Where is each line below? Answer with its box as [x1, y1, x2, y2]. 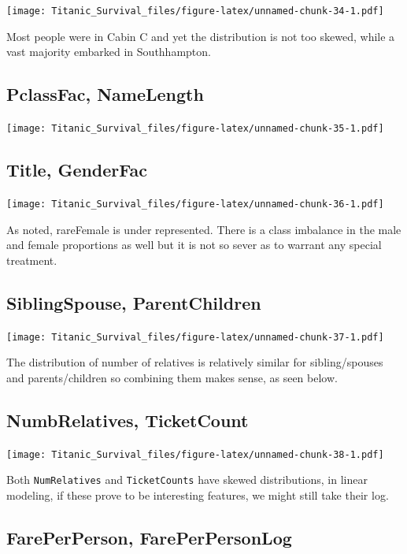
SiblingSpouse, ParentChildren [6, 290, 261, 314]
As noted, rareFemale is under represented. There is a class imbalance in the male [6, 221, 401, 237]
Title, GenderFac [6, 158, 147, 182]
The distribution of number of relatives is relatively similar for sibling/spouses [6, 354, 383, 370]
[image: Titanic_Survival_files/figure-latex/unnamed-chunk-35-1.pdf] [6, 123, 384, 135]
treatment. [6, 251, 57, 268]
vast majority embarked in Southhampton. [6, 43, 211, 60]
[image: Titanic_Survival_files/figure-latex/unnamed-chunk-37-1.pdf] [6, 331, 384, 343]
